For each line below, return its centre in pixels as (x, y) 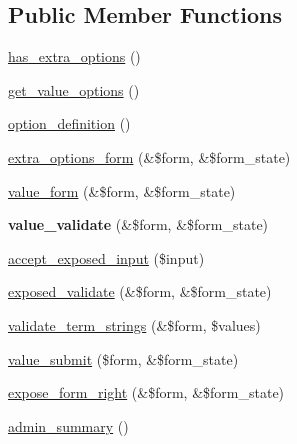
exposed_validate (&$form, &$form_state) (140, 291)
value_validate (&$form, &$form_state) (138, 224)
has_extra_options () (74, 56)
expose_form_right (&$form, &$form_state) (146, 392)
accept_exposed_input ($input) (106, 257)
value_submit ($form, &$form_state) (123, 358)
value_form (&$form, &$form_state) (122, 190)
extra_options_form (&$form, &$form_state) (149, 156)
